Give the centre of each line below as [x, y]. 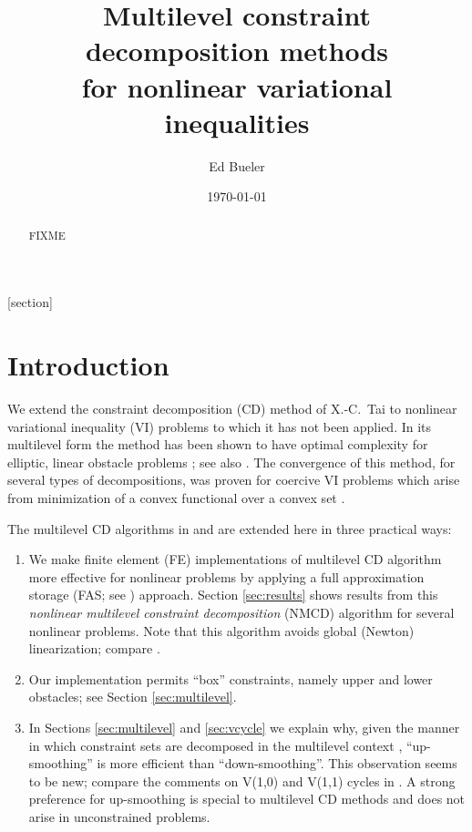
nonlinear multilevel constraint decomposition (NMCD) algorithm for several [241, 612]
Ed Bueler [237, 165]
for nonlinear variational [237, 86]
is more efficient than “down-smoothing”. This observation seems [277, 763]
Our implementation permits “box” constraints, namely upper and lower [231, 678]
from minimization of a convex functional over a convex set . [176, 498]
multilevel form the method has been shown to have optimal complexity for [218, 444]
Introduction [88, 365]
